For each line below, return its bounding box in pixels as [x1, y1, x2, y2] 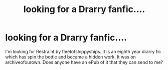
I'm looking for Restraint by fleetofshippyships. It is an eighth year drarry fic [5, 48, 161, 54]
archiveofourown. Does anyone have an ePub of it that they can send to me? [5, 59, 163, 65]
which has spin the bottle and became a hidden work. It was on [5, 54, 136, 60]
